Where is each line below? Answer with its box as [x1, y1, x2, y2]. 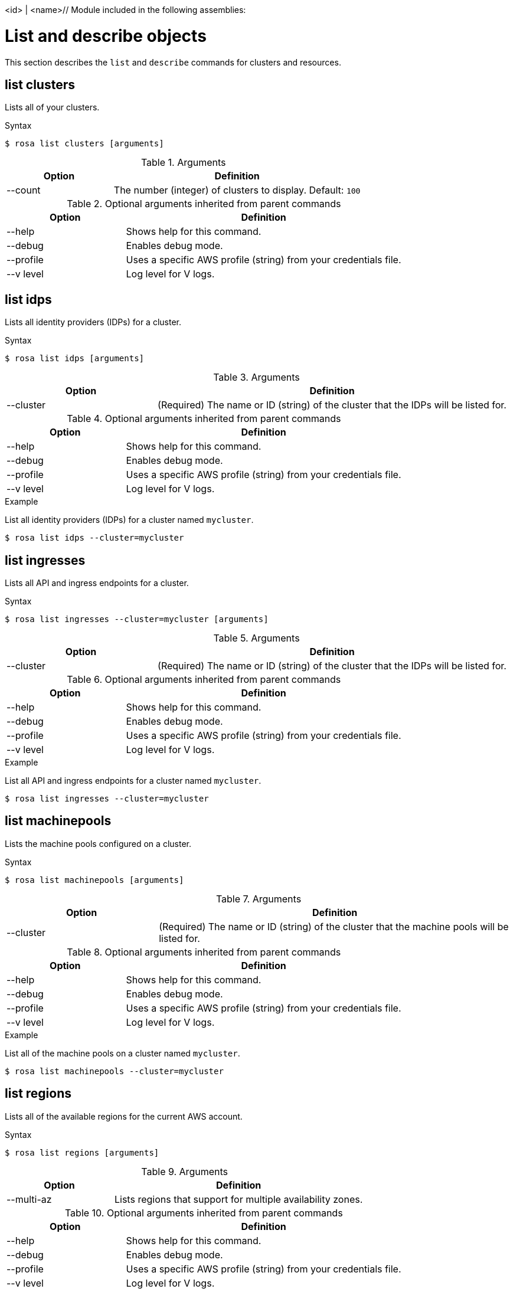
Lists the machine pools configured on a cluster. [5, 838, 191, 849]
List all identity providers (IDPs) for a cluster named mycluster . [5, 515, 254, 525]
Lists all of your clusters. [5, 102, 100, 113]
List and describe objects [5, 25, 207, 46]
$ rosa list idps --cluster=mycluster [5, 533, 184, 543]
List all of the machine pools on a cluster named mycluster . [5, 1048, 240, 1058]
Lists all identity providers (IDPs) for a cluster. [5, 317, 182, 328]
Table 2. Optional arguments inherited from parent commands [67, 198, 341, 210]
